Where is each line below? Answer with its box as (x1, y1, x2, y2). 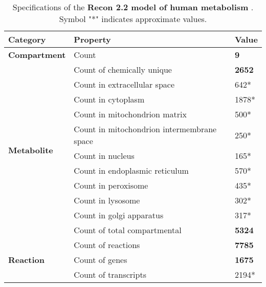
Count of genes (74, 254, 127, 265)
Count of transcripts (74, 269, 146, 280)
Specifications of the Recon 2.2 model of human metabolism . (12, 1, 254, 13)
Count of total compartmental (74, 224, 182, 236)
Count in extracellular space (74, 78, 174, 90)
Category (8, 33, 46, 45)
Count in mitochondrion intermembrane (74, 123, 217, 135)
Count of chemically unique (74, 64, 172, 75)
